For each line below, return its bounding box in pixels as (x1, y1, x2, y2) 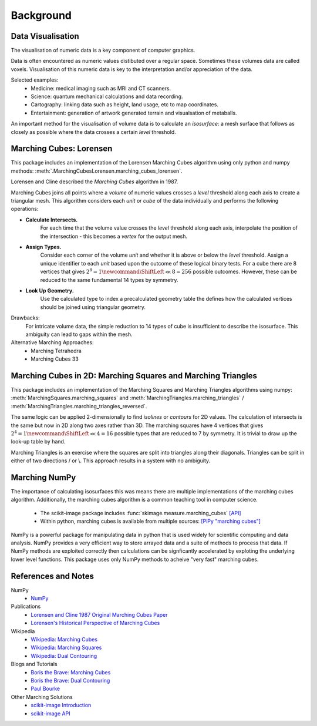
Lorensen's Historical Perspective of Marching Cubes (31, 620, 160, 627)
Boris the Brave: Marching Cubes (31, 668, 111, 675)
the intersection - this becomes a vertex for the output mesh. (40, 233, 188, 240)
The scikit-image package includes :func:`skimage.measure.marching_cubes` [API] (40, 509, 241, 516)
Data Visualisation (11, 31, 79, 41)
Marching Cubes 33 (31, 355, 79, 362)
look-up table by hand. (11, 438, 66, 445)
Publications (11, 603, 41, 610)
